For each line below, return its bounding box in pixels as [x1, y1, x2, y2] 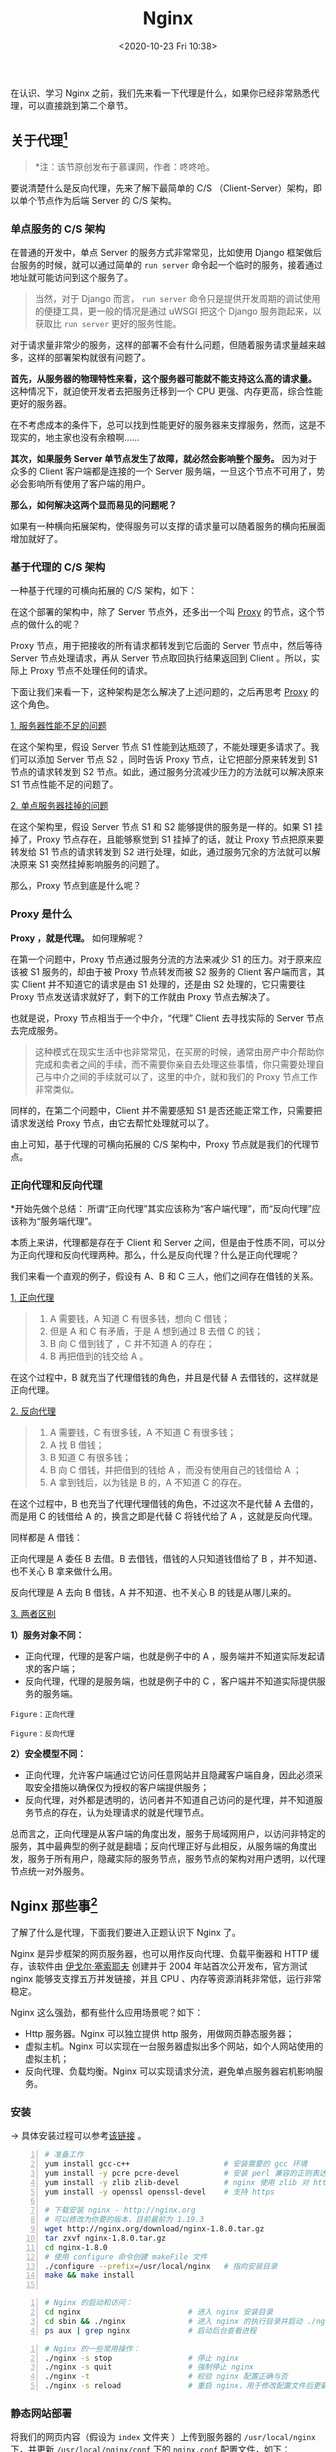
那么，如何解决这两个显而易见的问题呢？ [10, 499, 177, 511]
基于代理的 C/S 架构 [10, 560, 106, 574]
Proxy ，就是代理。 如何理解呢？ [10, 932, 145, 944]
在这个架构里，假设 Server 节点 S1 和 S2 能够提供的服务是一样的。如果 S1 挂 [10, 821, 324, 833]
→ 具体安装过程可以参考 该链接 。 [10, 2130, 147, 2142]
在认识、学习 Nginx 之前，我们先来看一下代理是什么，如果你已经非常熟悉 [10, 87, 312, 99]
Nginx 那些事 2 [10, 1895, 98, 1915]
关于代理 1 [10, 129, 68, 149]
